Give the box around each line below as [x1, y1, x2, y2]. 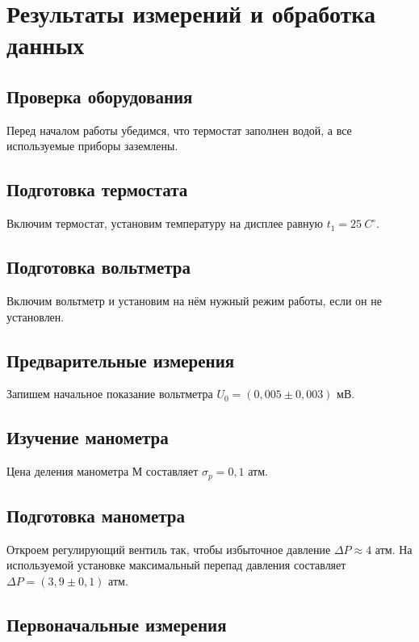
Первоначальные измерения [6, 611, 227, 636]
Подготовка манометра [6, 502, 186, 527]
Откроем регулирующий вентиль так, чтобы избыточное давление [6, 540, 331, 557]
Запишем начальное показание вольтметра [6, 385, 213, 402]
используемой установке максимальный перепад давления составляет [6, 556, 346, 573]
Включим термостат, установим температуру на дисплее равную [6, 215, 323, 232]
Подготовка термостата [6, 177, 188, 202]
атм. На [375, 540, 413, 557]
